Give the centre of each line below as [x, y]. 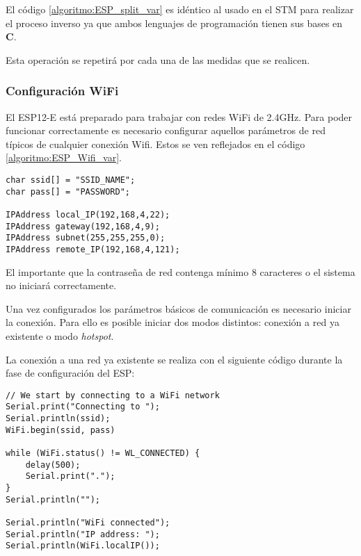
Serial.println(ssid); [58, 419]
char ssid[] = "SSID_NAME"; [71, 180]
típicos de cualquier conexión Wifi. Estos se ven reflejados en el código [155, 144]
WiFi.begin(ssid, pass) [61, 430]
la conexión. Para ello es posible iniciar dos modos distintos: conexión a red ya [173, 322]
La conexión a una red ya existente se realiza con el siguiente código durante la [174, 359]
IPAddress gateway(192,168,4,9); [83, 226]
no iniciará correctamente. [61, 285]
